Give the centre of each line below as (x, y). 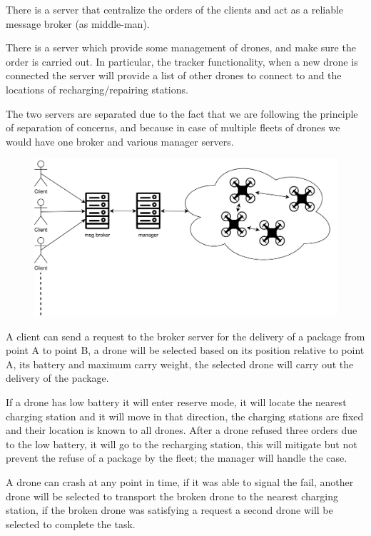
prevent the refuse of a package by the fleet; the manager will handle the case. (177, 458)
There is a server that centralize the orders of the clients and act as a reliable (175, 9)
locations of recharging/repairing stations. (97, 89)
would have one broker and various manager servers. (120, 141)
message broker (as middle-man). (78, 23)
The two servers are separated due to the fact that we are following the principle (182, 113)
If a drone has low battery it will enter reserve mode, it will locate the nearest (176, 402)
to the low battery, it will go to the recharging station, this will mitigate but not (182, 444)
